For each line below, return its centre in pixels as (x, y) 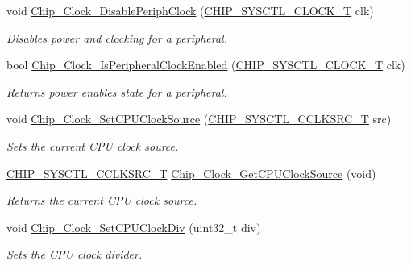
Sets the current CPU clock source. (93, 145)
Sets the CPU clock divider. (75, 254)
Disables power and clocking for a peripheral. (117, 37)
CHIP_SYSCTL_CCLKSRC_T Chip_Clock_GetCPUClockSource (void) (191, 173)
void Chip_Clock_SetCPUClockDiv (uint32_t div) (134, 227)
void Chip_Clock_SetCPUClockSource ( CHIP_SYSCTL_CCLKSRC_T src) (199, 119)
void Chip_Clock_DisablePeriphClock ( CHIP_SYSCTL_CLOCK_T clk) (190, 10)
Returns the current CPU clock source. (102, 200)
